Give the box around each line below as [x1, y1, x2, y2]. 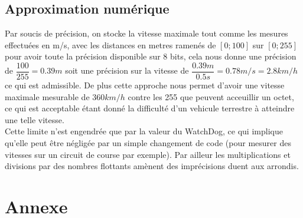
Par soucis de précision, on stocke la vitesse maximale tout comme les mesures [5, 27, 288, 39]
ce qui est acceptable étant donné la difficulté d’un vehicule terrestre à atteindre [5, 102, 295, 114]
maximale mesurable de [5, 90, 90, 103]
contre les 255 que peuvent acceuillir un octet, [128, 90, 294, 103]
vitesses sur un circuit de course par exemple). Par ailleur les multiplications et [5, 148, 291, 160]
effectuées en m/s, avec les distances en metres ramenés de [5, 38, 216, 51]
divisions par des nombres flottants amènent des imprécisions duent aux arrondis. [5, 160, 299, 172]
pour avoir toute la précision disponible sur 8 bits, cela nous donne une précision [5, 50, 297, 62]
